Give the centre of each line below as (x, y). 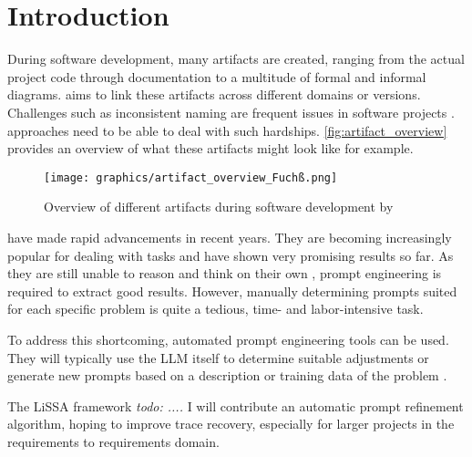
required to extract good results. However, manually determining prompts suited (232, 291)
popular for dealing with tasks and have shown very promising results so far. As (231, 255)
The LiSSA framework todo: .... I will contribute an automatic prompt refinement (236, 405)
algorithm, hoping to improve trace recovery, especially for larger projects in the (231, 424)
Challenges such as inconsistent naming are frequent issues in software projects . (231, 112)
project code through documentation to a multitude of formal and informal (217, 76)
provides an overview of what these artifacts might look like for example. (210, 148)
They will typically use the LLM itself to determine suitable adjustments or (218, 357)
